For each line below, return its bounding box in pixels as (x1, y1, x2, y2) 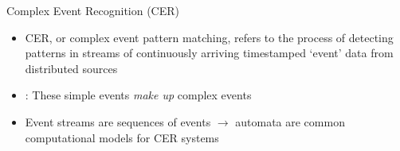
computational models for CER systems (25, 129, 219, 145)
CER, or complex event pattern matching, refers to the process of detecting (25, 29, 394, 45)
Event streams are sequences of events (25, 113, 211, 130)
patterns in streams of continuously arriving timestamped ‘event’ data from (25, 45, 394, 61)
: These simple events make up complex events (25, 87, 252, 103)
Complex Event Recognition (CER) (6, 2, 179, 18)
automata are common (235, 113, 345, 130)
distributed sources (25, 60, 118, 76)
